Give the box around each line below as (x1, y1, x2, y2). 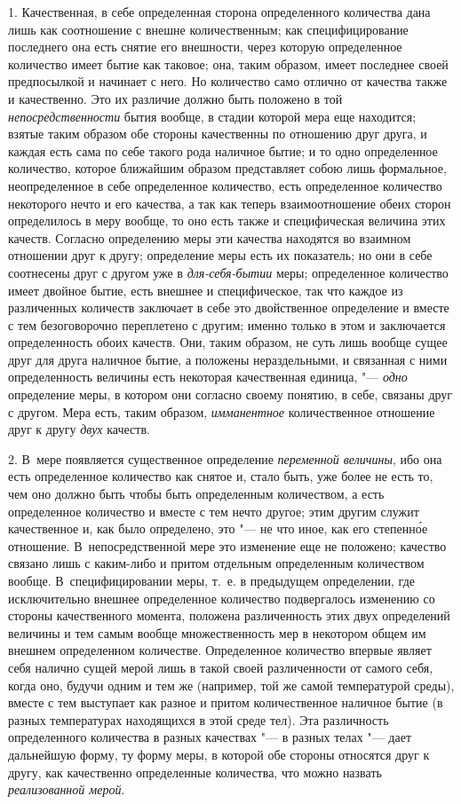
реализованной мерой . (8, 780, 125, 799)
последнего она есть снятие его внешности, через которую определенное (8, 37, 402, 56)
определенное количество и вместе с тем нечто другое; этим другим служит (8, 501, 419, 520)
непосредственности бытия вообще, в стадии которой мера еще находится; (8, 106, 417, 125)
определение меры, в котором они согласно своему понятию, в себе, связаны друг (8, 385, 453, 404)
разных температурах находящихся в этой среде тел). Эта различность (8, 710, 389, 729)
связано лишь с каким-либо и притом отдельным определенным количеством (8, 554, 425, 572)
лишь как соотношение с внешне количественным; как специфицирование (8, 20, 409, 38)
